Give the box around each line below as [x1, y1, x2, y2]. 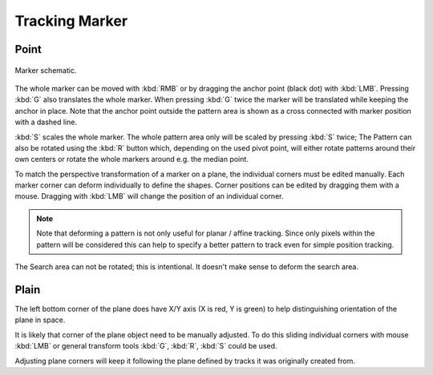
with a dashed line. [14, 117, 78, 127]
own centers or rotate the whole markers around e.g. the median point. [14, 155, 249, 164]
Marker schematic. [14, 65, 77, 75]
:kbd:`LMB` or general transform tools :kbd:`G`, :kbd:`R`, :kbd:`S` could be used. [14, 341, 277, 351]
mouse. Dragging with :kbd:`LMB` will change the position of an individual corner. [14, 192, 284, 201]
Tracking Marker [14, 12, 128, 30]
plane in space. [14, 315, 66, 325]
